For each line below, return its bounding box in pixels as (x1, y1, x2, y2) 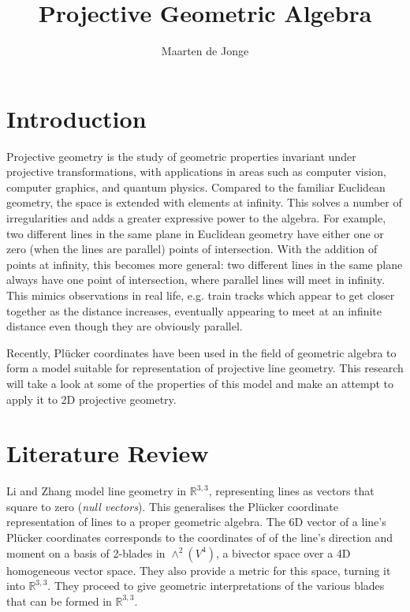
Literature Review (6, 437, 209, 469)
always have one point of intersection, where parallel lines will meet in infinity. (6, 271, 385, 288)
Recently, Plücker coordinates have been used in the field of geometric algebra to (6, 344, 397, 360)
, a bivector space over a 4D (215, 544, 351, 561)
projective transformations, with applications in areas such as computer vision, (6, 163, 386, 180)
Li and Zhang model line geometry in (6, 483, 187, 499)
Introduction (6, 102, 147, 134)
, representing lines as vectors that (208, 483, 375, 499)
